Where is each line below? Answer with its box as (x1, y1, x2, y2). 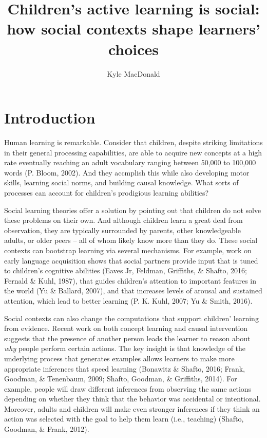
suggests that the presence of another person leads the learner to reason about (4, 332, 251, 343)
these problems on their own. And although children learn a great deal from (4, 215, 243, 225)
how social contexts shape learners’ (7, 18, 260, 39)
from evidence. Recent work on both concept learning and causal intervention (4, 323, 248, 334)
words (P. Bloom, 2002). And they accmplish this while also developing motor (4, 167, 250, 178)
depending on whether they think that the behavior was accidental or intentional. (4, 393, 261, 404)
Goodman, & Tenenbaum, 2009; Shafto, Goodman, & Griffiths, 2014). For (4, 373, 237, 384)
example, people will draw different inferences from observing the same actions (4, 383, 252, 394)
